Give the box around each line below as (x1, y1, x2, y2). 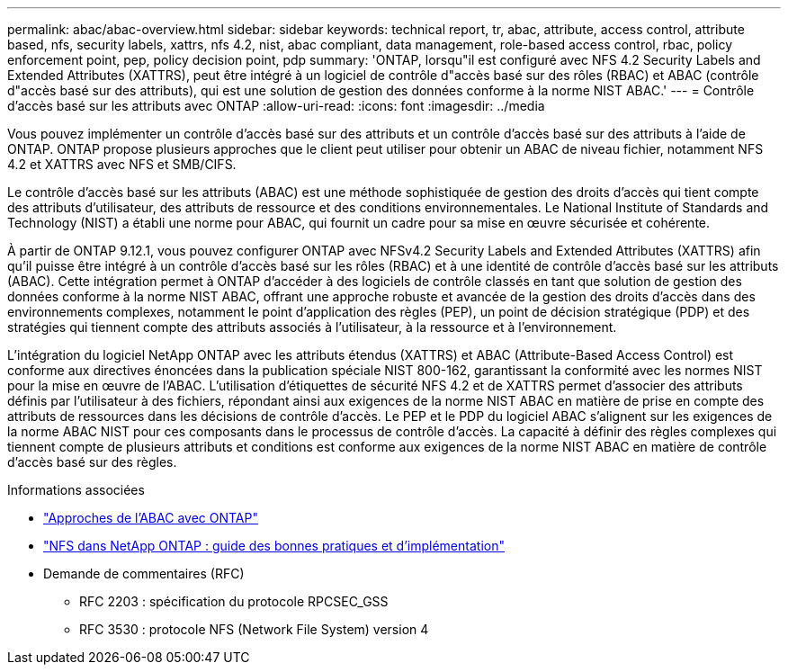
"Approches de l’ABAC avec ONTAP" (43, 510, 258, 525)
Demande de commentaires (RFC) (43, 566, 245, 581)
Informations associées (7, 482, 145, 497)
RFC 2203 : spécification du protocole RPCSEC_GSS (79, 594, 389, 609)
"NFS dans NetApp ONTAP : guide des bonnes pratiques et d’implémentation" (43, 538, 505, 553)
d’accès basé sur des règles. (7, 454, 177, 470)
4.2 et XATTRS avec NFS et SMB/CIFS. (7, 157, 237, 172)
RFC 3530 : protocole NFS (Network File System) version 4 (79, 622, 429, 637)
